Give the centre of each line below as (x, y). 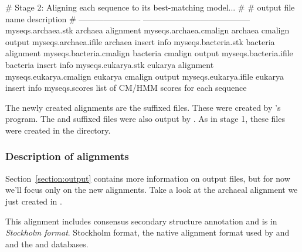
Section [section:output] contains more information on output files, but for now (148, 178)
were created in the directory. (58, 130)
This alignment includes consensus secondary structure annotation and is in (141, 221)
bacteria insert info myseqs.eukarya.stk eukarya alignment (110, 64)
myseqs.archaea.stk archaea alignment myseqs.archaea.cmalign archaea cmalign (147, 30)
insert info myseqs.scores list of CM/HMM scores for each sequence (126, 88)
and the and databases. (47, 244)
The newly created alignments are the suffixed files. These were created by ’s (143, 107)
